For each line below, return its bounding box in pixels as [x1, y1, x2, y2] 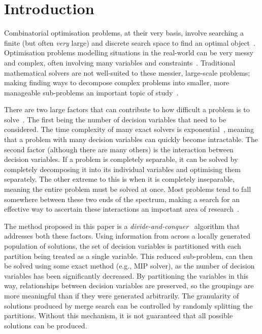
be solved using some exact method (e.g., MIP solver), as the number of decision [4, 260, 255, 271]
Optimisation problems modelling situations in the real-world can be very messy [4, 47, 254, 58]
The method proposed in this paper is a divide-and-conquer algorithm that [4, 220, 240, 231]
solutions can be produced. [4, 320, 87, 330]
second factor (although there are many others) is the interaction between [4, 144, 234, 154]
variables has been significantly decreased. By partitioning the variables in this [4, 270, 249, 281]
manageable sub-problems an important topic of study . [4, 87, 179, 97]
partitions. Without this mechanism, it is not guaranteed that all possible [4, 310, 233, 321]
